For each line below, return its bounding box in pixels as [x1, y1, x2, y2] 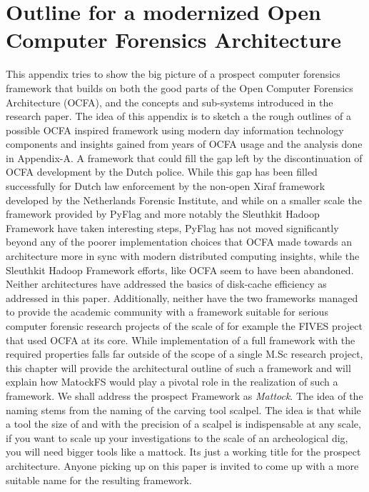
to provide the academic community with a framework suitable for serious [6, 304, 328, 319]
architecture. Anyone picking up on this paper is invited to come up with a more [6, 458, 359, 473]
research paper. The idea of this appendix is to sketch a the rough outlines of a [6, 109, 351, 124]
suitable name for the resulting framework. [6, 472, 192, 487]
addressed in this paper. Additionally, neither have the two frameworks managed [6, 290, 358, 305]
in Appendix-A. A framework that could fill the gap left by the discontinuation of [6, 150, 363, 165]
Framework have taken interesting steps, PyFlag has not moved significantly [6, 220, 339, 235]
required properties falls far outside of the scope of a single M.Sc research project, [6, 346, 363, 361]
